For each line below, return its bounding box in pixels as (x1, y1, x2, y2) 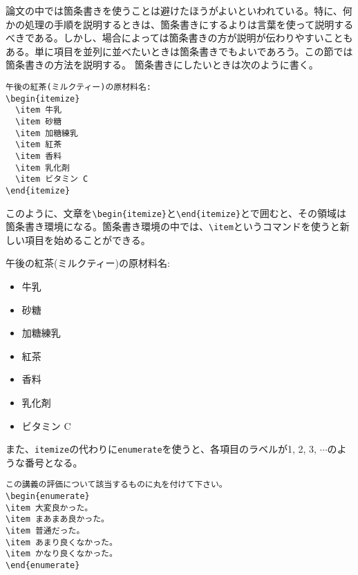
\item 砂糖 (15, 116, 62, 126)
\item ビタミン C (15, 174, 88, 185)
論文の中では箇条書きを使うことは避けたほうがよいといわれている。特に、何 (6, 3, 352, 17)
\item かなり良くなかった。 (6, 549, 117, 559)
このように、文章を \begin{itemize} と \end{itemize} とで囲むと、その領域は (6, 205, 347, 220)
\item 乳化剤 (15, 162, 70, 173)
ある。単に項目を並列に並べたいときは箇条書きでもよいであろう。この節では (6, 44, 353, 58)
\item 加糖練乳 (15, 128, 78, 138)
